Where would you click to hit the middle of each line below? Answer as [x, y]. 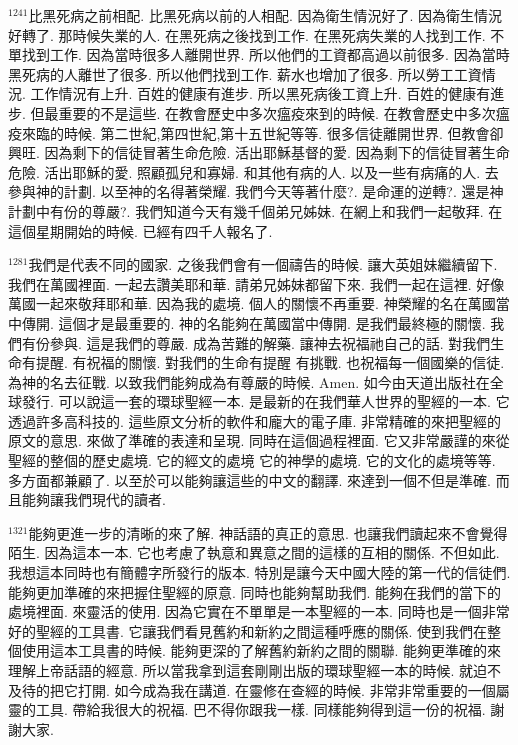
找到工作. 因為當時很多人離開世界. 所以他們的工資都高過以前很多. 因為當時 [265, 54]
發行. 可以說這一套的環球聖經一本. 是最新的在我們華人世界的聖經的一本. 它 [265, 401]
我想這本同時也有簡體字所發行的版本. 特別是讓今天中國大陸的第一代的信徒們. [259, 572]
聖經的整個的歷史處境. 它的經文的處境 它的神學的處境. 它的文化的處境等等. [252, 460]
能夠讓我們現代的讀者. [93, 499]
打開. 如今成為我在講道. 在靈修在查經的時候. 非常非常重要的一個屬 [293, 689]
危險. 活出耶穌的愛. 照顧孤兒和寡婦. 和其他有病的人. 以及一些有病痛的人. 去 [253, 171]
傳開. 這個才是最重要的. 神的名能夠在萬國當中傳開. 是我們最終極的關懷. [253, 322]
